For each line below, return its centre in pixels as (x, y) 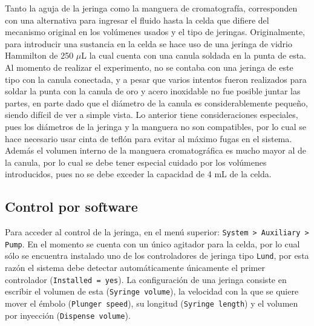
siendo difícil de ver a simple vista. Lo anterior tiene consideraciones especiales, (152, 115)
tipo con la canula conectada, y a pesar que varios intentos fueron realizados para (156, 79)
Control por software (71, 207)
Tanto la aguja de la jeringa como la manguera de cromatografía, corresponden (151, 8)
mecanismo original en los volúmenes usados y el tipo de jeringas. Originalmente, (155, 32)
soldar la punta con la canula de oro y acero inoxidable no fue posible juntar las (153, 91)
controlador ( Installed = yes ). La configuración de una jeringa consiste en (146, 279)
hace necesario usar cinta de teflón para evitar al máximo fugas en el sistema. (149, 138)
